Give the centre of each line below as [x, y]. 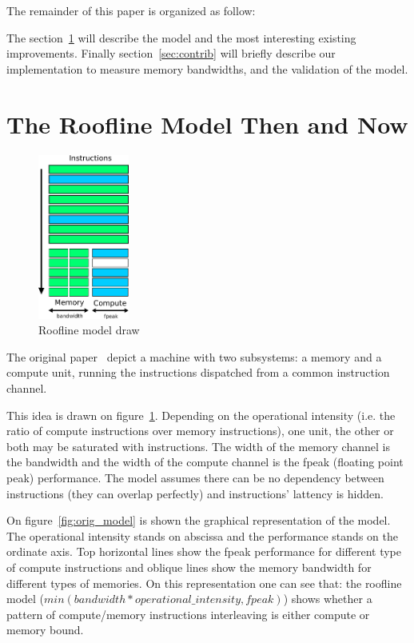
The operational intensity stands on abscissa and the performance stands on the [202, 535]
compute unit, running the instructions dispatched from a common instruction [198, 372]
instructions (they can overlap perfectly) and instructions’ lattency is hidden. [195, 493]
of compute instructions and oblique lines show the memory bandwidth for [189, 567]
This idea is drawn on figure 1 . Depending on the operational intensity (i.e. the [201, 415]
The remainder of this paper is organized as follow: [131, 10]
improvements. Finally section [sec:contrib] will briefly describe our [171, 53]
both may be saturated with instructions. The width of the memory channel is [198, 446]
